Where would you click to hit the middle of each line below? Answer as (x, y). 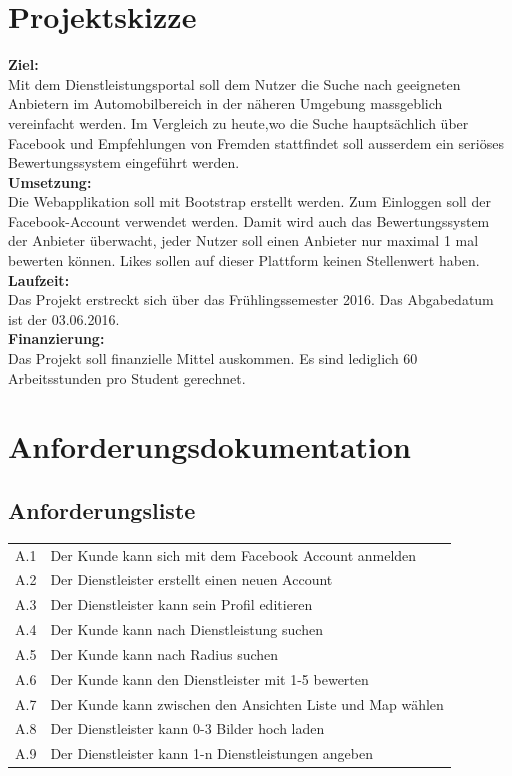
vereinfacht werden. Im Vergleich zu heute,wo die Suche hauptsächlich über (238, 122)
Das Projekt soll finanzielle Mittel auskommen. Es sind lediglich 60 (213, 358)
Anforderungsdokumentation (210, 446)
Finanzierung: (56, 338)
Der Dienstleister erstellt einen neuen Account (191, 579)
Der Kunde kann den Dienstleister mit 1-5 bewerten (209, 678)
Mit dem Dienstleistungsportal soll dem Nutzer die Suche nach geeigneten (234, 83)
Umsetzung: (50, 181)
